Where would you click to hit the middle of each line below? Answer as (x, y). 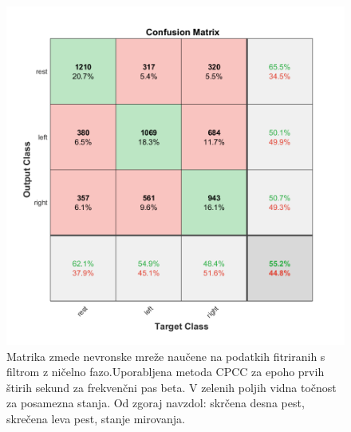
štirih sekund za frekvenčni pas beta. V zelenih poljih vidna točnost (172, 387)
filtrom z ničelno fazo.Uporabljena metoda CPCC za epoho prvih (166, 372)
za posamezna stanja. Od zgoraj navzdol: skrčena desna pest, (156, 403)
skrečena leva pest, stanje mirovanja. (96, 418)
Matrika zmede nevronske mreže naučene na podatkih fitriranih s (166, 356)
